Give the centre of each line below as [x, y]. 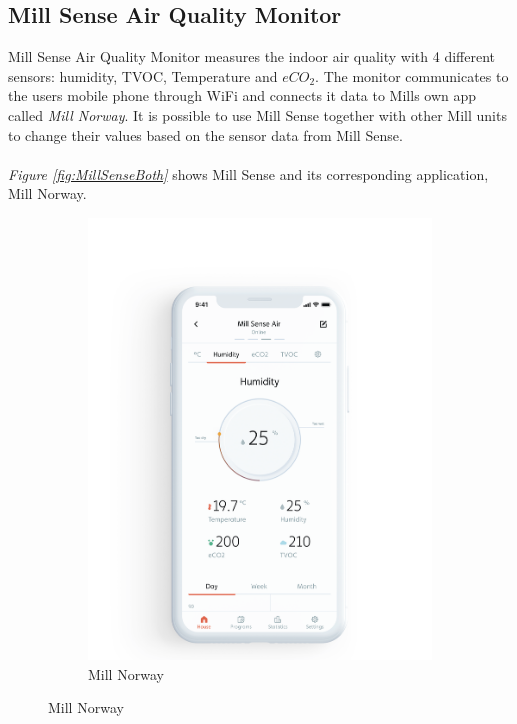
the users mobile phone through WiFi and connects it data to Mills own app [242, 95]
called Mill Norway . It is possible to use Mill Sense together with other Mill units [257, 114]
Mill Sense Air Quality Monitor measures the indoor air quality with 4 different [252, 56]
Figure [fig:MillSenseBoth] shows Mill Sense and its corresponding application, [248, 173]
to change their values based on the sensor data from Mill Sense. [205, 134]
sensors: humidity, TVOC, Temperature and [143, 75]
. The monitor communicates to [412, 75]
